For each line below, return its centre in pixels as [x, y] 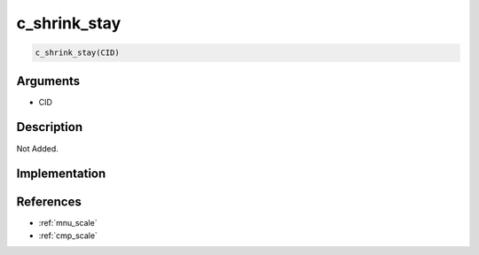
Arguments [48, 81]
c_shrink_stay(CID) [77, 53]
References [49, 202]
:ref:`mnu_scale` [68, 223]
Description [50, 127]
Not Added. [38, 148]
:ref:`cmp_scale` [68, 236]
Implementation [61, 174]
